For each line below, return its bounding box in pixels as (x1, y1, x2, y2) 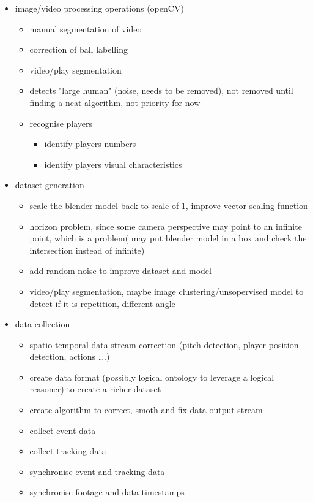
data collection (15, 318, 70, 330)
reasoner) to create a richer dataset (29, 382, 161, 395)
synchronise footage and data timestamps (29, 485, 185, 498)
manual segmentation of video (29, 22, 142, 35)
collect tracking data (29, 444, 106, 457)
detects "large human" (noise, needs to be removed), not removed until (29, 84, 293, 97)
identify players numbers (44, 137, 136, 150)
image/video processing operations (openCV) (15, 2, 184, 14)
